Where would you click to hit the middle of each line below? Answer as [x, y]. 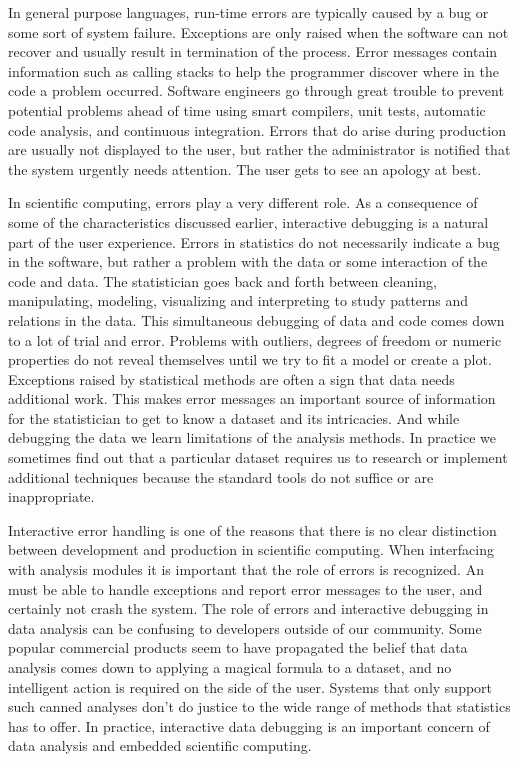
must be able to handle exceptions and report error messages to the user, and [245, 588]
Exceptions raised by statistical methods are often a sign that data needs [231, 378]
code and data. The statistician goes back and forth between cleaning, [222, 280]
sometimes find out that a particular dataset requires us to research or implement [258, 457]
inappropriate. [51, 496]
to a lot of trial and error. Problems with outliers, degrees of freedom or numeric [255, 339]
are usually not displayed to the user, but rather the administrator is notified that [259, 149]
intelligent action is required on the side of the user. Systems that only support [250, 686]
